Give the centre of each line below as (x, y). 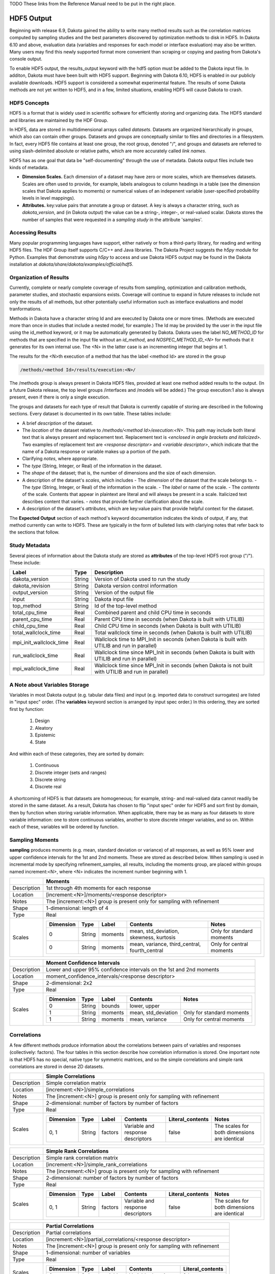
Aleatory (44, 728)
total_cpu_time (30, 613)
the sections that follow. (34, 532)
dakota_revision (31, 586)
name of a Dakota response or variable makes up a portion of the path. (96, 452)
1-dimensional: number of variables (88, 1253)
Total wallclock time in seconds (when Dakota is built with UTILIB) (173, 633)
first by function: (27, 709)
